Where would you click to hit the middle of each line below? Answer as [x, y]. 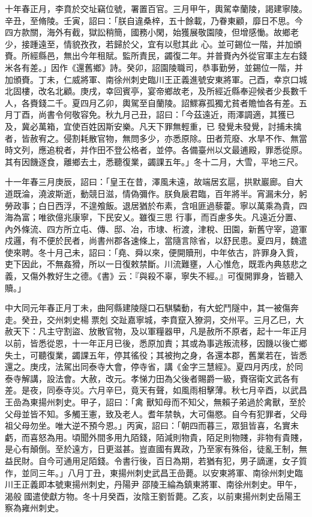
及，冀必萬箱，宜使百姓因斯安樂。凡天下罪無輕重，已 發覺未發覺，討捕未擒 [153, 126]
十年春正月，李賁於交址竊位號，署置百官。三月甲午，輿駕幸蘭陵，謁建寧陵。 [156, 8]
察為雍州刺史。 [34, 508]
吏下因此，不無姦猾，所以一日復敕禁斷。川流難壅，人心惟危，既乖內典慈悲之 [156, 264]
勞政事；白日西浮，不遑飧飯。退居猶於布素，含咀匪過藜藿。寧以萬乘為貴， [152, 205]
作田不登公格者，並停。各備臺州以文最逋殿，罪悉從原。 [198, 150]
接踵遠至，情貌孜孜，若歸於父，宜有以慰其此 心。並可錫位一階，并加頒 [161, 44]
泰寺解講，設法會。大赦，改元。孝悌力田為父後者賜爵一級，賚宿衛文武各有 [152, 378]
